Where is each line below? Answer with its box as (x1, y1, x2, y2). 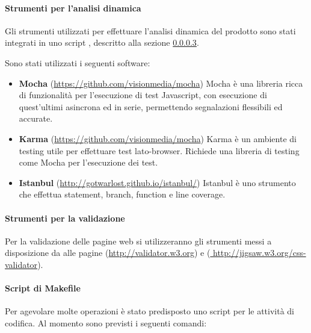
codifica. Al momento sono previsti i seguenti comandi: (5, 316, 207, 329)
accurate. (19, 112, 53, 125)
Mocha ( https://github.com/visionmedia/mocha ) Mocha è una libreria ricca (19, 76, 303, 89)
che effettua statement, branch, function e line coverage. (19, 188, 226, 201)
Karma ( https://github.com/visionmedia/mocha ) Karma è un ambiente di (19, 132, 297, 145)
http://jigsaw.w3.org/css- (212, 246, 306, 259)
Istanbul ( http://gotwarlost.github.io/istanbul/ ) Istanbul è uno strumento (19, 176, 296, 188)
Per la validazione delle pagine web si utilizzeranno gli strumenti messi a (5, 234, 272, 247)
